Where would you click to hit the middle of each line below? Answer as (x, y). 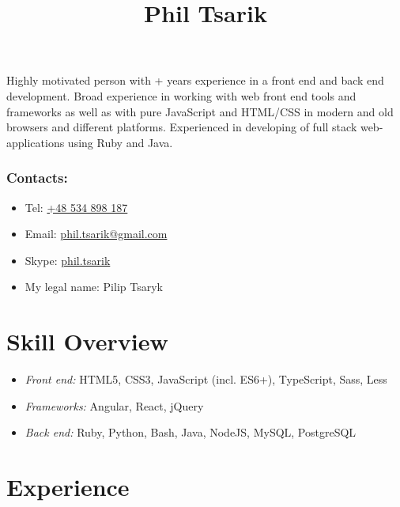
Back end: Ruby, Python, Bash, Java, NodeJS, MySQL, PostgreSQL (191, 432)
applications (36, 142)
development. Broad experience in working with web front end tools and (181, 95)
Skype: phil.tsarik (68, 260)
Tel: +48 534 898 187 (76, 207)
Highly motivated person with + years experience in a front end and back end (195, 80)
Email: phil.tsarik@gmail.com (96, 234)
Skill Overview (87, 341)
